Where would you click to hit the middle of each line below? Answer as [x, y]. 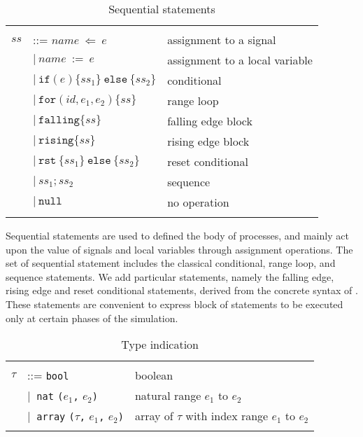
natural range [168, 396]
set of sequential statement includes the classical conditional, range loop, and [171, 263]
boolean [154, 375]
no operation [198, 202]
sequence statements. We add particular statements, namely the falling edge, [170, 276]
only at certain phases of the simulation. [92, 318]
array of [154, 416]
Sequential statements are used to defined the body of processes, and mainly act [177, 235]
